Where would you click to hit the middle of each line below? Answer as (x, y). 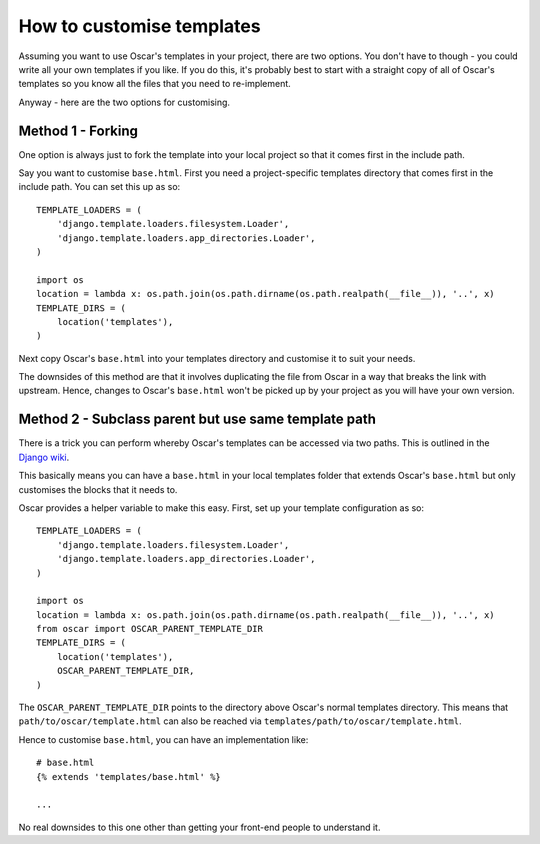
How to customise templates (139, 26)
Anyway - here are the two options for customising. (124, 102)
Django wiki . (44, 457)
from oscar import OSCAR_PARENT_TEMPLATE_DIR (150, 629)
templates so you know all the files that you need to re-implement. (155, 84)
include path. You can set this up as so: (99, 187)
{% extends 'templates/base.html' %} (129, 776)
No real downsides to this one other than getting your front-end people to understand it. (199, 827)
